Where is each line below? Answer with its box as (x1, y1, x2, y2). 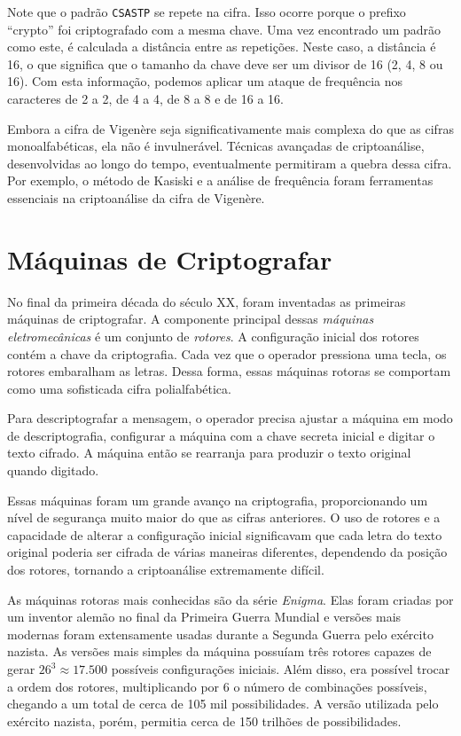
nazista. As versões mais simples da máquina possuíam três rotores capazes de (7, 642, 432, 661)
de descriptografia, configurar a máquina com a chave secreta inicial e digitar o (7, 426, 435, 444)
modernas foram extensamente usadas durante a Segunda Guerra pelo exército (7, 624, 434, 643)
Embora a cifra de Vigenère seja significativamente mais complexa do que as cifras (7, 119, 454, 137)
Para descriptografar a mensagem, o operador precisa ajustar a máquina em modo (7, 409, 453, 427)
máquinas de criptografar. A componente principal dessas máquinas (7, 309, 374, 328)
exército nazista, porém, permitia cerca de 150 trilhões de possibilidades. (7, 711, 402, 730)
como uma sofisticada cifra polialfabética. (7, 379, 231, 397)
